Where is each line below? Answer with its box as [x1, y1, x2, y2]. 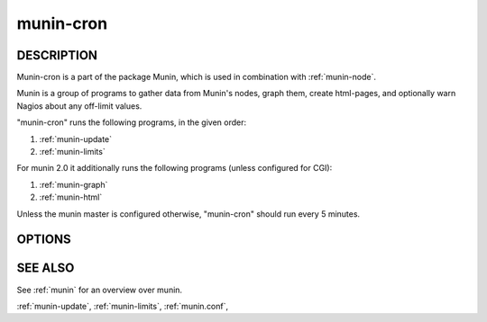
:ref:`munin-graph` [39, 179, 108, 190]
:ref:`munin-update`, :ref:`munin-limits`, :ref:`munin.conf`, [16, 300, 229, 311]
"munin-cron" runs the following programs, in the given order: [16, 117, 247, 128]
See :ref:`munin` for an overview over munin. [16, 284, 183, 295]
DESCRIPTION [16, 48, 98, 63]
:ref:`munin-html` [39, 192, 103, 202]
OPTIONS [16, 232, 71, 247]
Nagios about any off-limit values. [16, 100, 142, 112]
